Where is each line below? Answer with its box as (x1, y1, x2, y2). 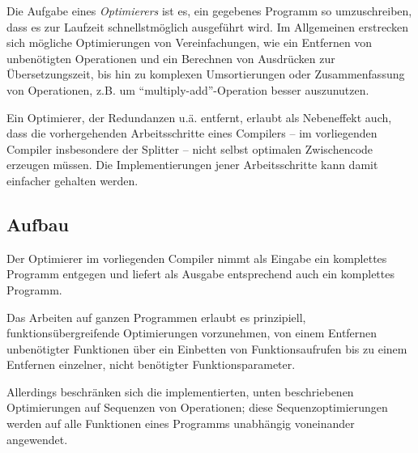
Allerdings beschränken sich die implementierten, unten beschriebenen (6, 383, 354, 400)
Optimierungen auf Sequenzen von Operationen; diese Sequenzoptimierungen (6, 399, 388, 416)
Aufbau (6, 211, 69, 236)
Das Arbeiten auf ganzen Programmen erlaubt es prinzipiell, (6, 308, 306, 325)
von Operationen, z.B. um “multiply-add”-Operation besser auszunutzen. (6, 81, 369, 98)
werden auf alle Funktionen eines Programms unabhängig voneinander (6, 415, 355, 432)
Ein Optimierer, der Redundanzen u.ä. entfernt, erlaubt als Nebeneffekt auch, (6, 108, 392, 125)
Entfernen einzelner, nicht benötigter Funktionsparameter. (6, 356, 296, 373)
